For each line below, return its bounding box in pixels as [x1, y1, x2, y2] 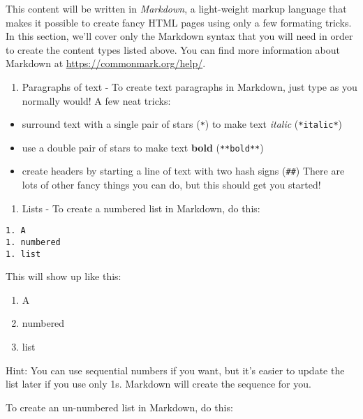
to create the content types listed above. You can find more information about [6, 42, 340, 57]
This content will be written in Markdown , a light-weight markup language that [6, 1, 347, 15]
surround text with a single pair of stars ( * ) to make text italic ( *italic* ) [22, 117, 342, 131]
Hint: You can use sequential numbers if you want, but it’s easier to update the [6, 362, 345, 377]
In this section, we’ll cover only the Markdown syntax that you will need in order [6, 29, 353, 43]
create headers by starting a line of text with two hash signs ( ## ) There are [22, 163, 345, 178]
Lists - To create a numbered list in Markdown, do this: [22, 200, 260, 215]
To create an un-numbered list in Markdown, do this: [6, 399, 233, 414]
